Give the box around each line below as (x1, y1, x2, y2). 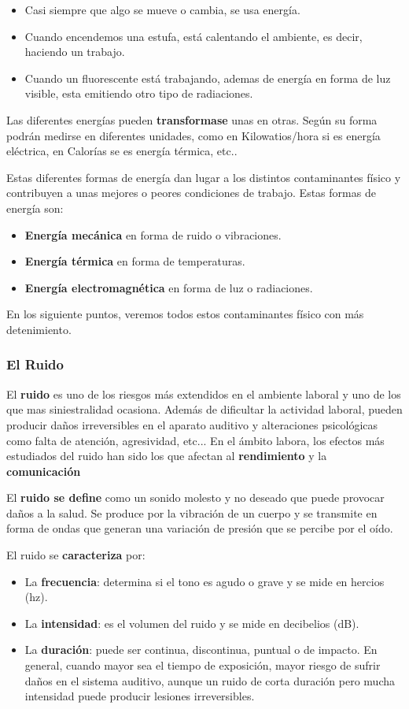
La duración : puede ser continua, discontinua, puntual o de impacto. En (24, 641, 378, 658)
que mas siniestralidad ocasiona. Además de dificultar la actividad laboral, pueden (6, 401, 403, 418)
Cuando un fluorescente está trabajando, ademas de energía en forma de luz (24, 69, 391, 86)
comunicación (6, 462, 81, 479)
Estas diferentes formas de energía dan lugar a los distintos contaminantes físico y (6, 169, 401, 185)
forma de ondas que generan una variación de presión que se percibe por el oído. (6, 520, 393, 536)
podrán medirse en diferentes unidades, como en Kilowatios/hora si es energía (6, 127, 381, 143)
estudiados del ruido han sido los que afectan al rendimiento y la (6, 447, 327, 464)
